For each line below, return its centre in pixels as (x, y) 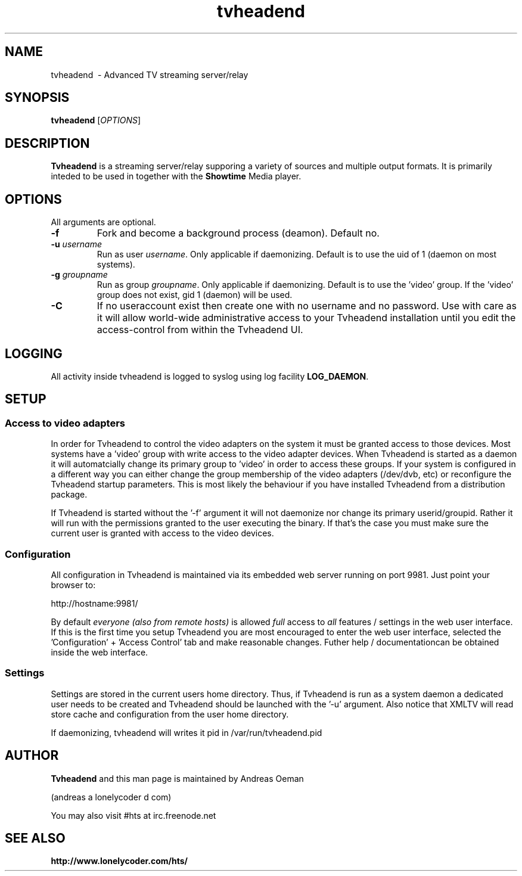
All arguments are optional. (103, 222)
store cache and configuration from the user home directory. (170, 714)
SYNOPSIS (37, 98)
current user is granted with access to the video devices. (162, 533)
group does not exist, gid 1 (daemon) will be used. (195, 295)
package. (69, 495)
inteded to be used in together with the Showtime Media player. (176, 176)
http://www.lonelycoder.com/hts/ (119, 861)
